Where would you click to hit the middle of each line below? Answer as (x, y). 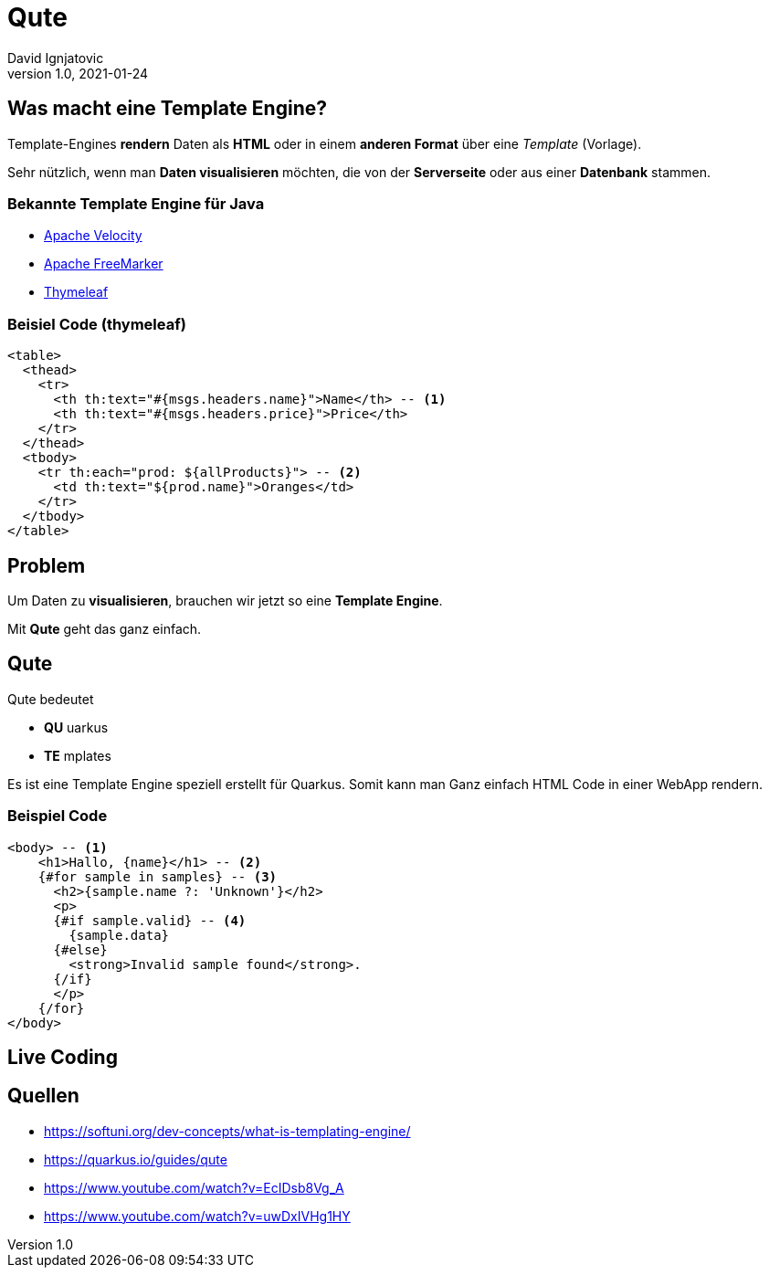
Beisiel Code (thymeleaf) (97, 324)
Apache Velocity (93, 236)
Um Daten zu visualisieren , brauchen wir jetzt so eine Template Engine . (225, 600)
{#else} (80, 949)
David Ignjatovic (56, 58)
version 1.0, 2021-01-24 (78, 73)
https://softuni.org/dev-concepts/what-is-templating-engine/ (227, 1131)
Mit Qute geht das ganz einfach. (105, 628)
